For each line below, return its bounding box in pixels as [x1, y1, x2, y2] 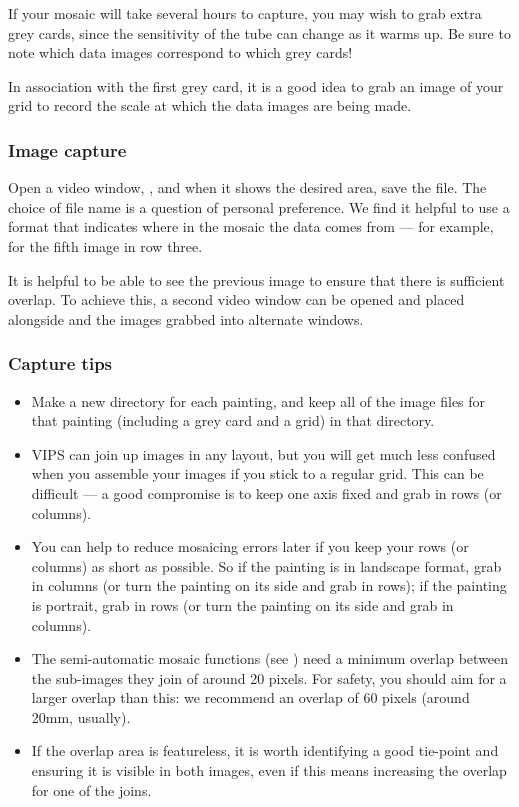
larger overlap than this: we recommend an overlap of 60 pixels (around [31, 687, 470, 708]
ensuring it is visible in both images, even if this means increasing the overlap [31, 760, 507, 781]
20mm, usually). [31, 706, 131, 727]
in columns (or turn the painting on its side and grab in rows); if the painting [31, 575, 507, 596]
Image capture [8, 137, 127, 162]
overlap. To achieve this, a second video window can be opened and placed [8, 289, 465, 310]
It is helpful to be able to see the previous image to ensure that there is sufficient [8, 269, 505, 290]
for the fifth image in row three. [8, 235, 203, 256]
